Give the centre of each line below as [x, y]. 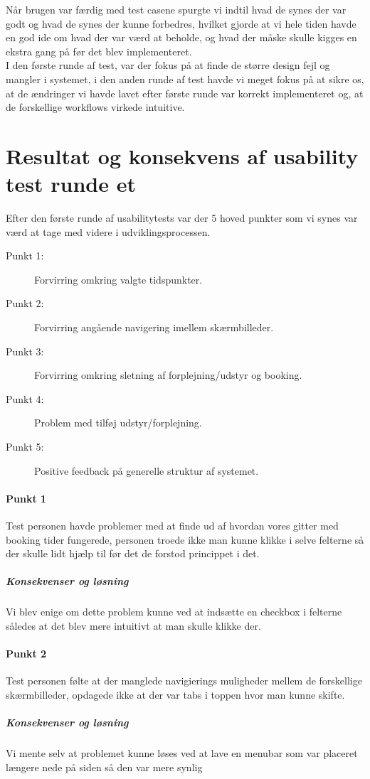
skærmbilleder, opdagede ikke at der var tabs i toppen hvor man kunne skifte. [175, 694]
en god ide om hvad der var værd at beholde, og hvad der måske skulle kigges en [181, 37]
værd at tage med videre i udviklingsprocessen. [108, 231]
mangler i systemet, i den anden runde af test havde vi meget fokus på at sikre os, [185, 79]
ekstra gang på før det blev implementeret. [99, 51]
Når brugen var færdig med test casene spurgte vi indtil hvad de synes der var [176, 9]
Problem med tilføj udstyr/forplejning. [118, 423]
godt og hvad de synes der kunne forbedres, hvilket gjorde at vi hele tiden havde [181, 23]
